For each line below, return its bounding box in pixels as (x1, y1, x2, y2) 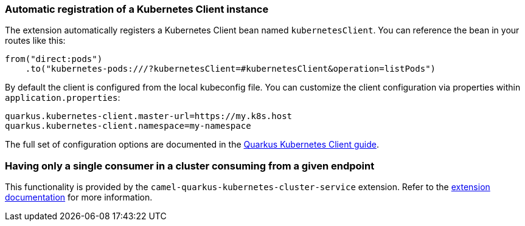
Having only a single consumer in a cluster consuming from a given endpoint (5, 159, 375, 172)
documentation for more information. (5, 192, 153, 203)
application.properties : (5, 92, 120, 103)
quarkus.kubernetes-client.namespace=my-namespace (5, 121, 251, 131)
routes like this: (5, 35, 66, 46)
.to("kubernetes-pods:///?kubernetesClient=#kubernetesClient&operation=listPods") (25, 64, 436, 74)
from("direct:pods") (5, 54, 103, 64)
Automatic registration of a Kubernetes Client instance (5, 3, 269, 15)
